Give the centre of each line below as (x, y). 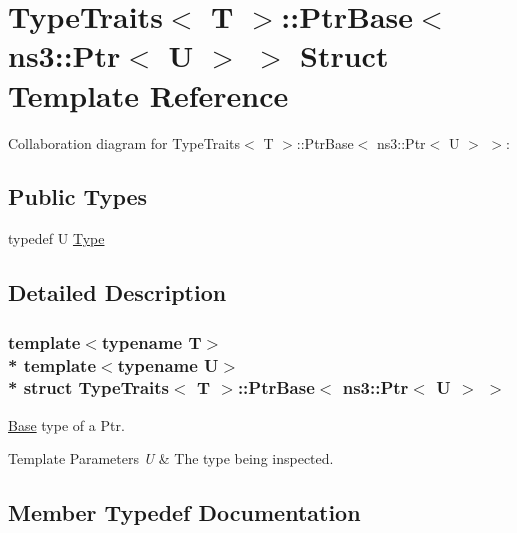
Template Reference (148, 94)
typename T (151, 341)
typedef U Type (56, 238)
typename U (168, 364)
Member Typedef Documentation (184, 512)
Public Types (78, 196)
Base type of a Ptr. (66, 424)
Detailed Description (117, 292)
